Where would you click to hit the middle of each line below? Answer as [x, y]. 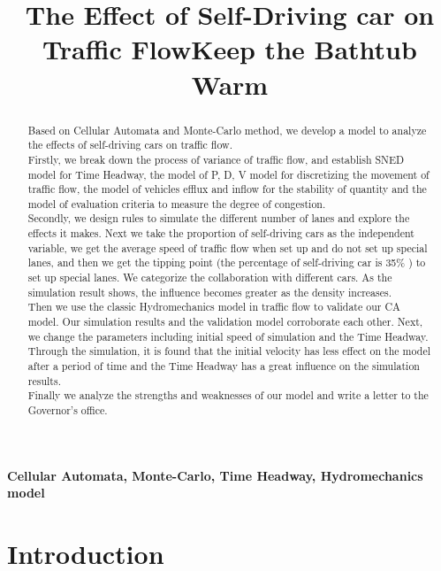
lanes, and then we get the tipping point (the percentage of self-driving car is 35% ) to [227, 262]
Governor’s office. [68, 410]
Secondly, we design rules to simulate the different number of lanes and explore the [219, 218]
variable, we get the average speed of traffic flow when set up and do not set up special [228, 247]
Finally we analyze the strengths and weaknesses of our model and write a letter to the [228, 395]
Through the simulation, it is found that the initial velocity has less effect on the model [229, 351]
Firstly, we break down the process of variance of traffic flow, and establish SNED [216, 159]
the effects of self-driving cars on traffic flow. [130, 145]
